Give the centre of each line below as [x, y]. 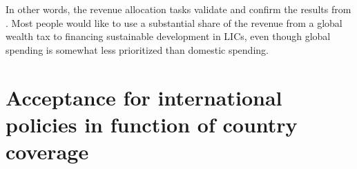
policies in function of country [152, 124]
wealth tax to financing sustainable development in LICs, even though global [168, 36]
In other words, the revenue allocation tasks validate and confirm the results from [178, 9]
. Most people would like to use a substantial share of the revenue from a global [174, 22]
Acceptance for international [144, 97]
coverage [47, 151]
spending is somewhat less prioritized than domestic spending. [137, 49]
